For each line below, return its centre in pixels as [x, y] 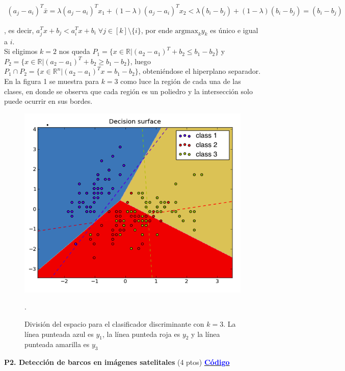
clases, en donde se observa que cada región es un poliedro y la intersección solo [128, 91]
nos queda [74, 51]
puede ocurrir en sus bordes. [48, 101]
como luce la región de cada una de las [181, 81]
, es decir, [19, 30]
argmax [187, 31]
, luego [141, 61]
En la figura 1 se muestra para [51, 81]
